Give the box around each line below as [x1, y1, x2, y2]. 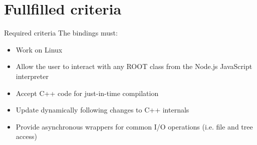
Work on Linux [16, 44, 63, 54]
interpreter [16, 70, 49, 81]
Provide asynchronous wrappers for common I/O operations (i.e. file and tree [16, 121, 253, 131]
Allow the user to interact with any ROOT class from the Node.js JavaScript [16, 61, 252, 71]
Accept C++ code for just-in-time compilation [16, 87, 159, 98]
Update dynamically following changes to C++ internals [16, 104, 189, 115]
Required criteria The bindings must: [4, 27, 118, 38]
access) [16, 131, 37, 141]
